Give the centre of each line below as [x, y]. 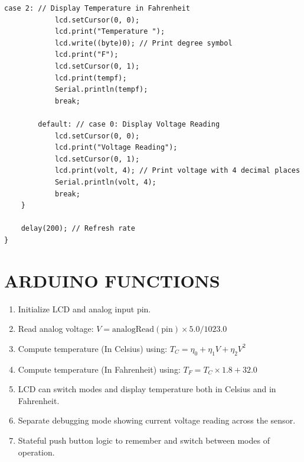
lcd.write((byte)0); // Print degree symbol [143, 43]
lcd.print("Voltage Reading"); [116, 148]
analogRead [133, 330]
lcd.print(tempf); [91, 78]
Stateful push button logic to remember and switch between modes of [144, 440]
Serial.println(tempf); [101, 90]
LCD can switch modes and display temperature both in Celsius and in [147, 389]
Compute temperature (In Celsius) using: [93, 348]
